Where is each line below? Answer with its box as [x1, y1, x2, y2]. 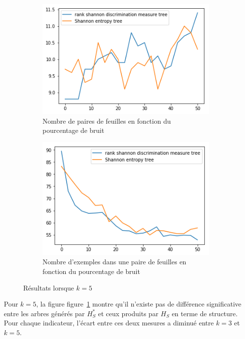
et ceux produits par [98, 308, 159, 318]
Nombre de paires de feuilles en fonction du [43, 115, 171, 126]
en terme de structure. [172, 308, 238, 318]
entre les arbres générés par [4, 308, 85, 318]
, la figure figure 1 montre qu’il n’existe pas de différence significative [36, 299, 242, 309]
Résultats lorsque [23, 282, 74, 292]
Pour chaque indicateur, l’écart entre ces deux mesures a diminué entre [4, 318, 214, 328]
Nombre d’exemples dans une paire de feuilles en [43, 257, 187, 267]
